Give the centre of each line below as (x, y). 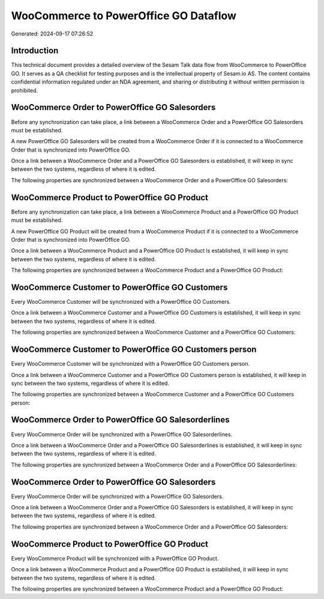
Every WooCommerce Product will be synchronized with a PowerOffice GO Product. (115, 558)
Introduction (35, 51)
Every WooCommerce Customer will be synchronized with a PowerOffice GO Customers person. (130, 364)
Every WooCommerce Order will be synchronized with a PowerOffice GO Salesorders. (117, 496)
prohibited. (25, 90)
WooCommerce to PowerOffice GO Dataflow (124, 16)
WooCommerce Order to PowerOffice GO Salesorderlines (120, 420)
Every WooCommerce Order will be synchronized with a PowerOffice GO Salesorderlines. (122, 434)
